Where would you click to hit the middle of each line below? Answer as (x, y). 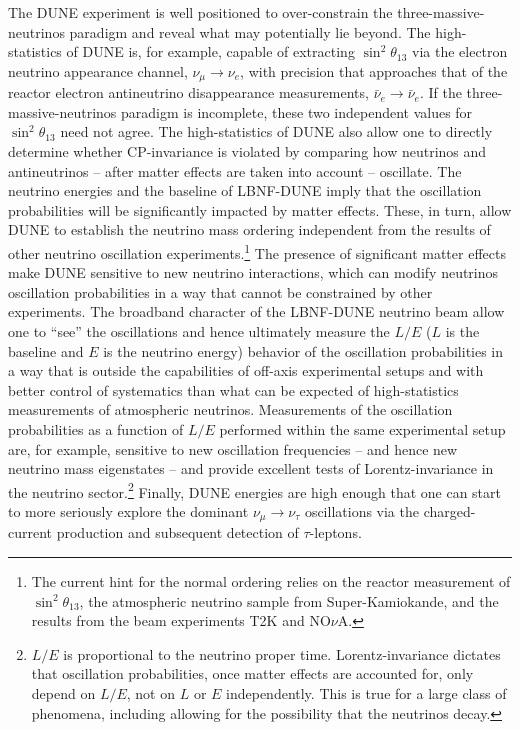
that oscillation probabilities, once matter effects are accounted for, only (252, 673)
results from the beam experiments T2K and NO (181, 620)
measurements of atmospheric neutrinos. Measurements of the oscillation (230, 409)
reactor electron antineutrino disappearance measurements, (188, 92)
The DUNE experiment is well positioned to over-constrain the (200, 12)
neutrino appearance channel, (98, 70)
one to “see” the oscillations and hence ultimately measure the (199, 331)
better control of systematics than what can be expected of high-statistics (233, 389)
